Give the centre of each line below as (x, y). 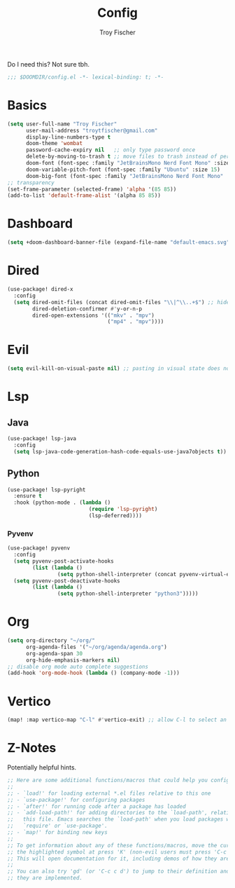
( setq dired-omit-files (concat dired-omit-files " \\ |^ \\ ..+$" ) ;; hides (123, 302)
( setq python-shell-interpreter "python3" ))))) (128, 594)
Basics (27, 105)
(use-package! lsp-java (42, 439)
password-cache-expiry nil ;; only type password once (111, 150)
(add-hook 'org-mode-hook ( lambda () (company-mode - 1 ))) (93, 673)
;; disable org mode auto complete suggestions (78, 667)
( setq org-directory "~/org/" (51, 641)
